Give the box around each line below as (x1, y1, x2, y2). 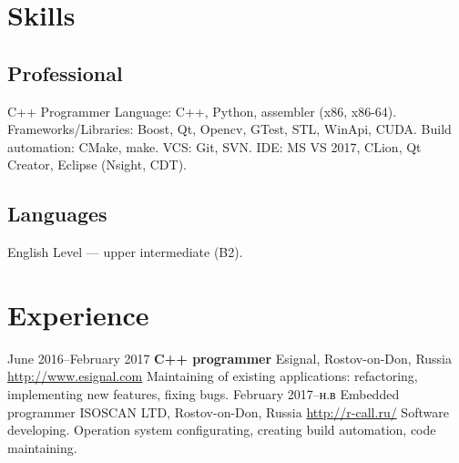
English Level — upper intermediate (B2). (7, 242, 243, 262)
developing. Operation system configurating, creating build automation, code (7, 420, 436, 439)
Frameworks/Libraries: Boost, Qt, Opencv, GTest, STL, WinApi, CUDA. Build (7, 119, 452, 139)
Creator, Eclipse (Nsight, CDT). (7, 155, 188, 174)
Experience (7, 295, 149, 333)
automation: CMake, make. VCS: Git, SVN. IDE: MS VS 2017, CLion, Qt (7, 137, 422, 156)
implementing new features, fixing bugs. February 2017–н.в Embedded (7, 385, 400, 404)
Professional (7, 58, 123, 87)
